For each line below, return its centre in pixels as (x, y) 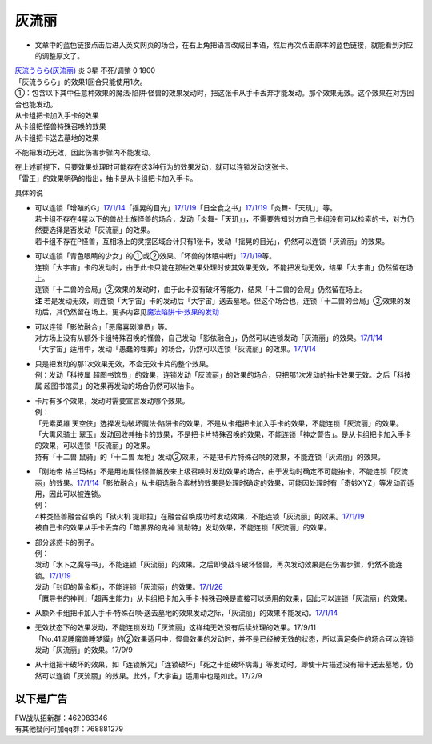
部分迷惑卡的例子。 (66, 542)
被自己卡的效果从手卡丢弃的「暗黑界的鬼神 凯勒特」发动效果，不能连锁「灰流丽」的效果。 (183, 527)
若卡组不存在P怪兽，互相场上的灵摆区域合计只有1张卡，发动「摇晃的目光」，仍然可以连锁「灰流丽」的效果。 (212, 241)
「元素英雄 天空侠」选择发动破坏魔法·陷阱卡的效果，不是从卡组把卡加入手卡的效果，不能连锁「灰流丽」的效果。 (219, 423)
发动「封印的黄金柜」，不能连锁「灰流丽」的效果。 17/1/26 (129, 587)
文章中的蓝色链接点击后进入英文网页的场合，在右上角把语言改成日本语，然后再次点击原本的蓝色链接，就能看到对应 (224, 45)
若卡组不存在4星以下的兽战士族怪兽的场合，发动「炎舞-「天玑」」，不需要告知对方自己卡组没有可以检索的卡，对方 (221, 219)
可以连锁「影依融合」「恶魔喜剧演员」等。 (103, 326)
